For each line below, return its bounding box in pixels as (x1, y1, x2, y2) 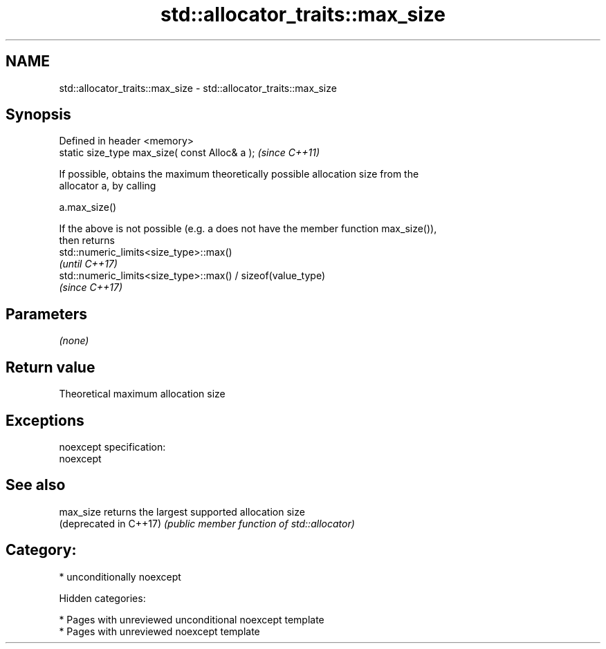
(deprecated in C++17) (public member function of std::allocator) (59, 517, 355, 529)
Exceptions (6, 411, 84, 429)
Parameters (6, 305, 87, 323)
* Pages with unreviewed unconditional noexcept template (59, 613, 324, 626)
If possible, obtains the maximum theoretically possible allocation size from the (59, 168, 419, 180)
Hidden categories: (59, 592, 146, 604)
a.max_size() (59, 201, 117, 214)
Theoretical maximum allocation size (59, 388, 226, 400)
